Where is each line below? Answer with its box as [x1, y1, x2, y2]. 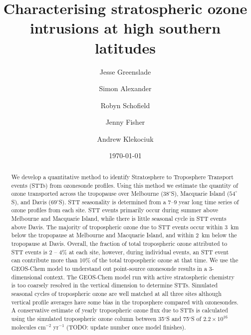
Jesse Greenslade [99, 66, 151, 77]
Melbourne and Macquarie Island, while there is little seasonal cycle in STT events [11, 214, 227, 223]
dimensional [11, 272, 42, 281]
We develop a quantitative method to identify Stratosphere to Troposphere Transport [11, 172, 234, 181]
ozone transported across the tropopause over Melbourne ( [11, 189, 163, 198]
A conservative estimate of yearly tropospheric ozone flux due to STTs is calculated [11, 306, 228, 314]
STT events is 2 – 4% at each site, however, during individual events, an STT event [11, 247, 229, 256]
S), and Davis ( [11, 197, 51, 206]
